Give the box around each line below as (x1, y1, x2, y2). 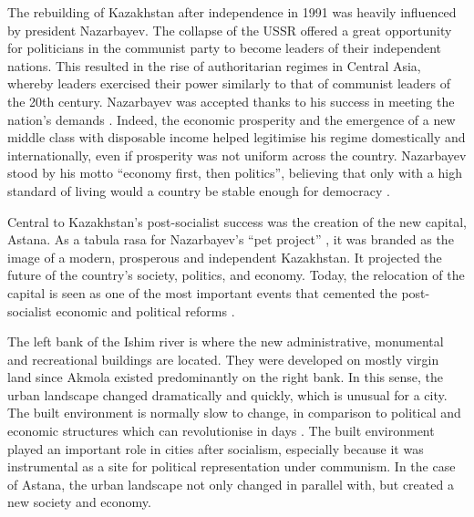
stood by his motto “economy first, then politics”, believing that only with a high (7, 163, 462, 182)
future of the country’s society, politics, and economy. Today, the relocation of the (7, 265, 465, 284)
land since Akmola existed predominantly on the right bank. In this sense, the (7, 367, 444, 387)
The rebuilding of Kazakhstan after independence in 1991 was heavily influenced (7, 3, 457, 21)
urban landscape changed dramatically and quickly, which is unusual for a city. (7, 385, 448, 404)
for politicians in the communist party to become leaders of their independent (7, 38, 442, 57)
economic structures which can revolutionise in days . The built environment (7, 421, 435, 440)
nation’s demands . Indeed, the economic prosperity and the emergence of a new (7, 109, 456, 129)
